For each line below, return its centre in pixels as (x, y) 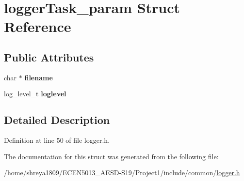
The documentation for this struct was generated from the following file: (111, 156)
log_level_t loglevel (35, 94)
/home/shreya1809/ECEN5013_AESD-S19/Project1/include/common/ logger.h (122, 173)
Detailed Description (57, 120)
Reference (38, 26)
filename (39, 77)
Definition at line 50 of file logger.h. (57, 140)
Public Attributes (49, 57)
